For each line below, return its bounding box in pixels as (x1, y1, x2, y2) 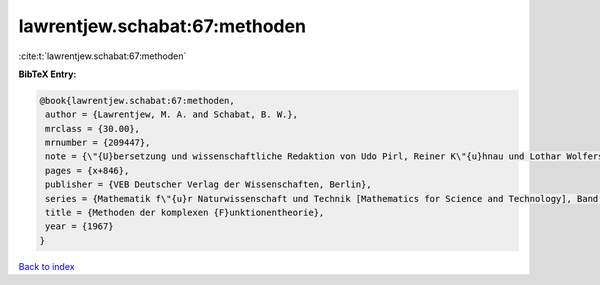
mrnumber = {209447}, (45, 137, 151, 149)
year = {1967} (45, 221, 114, 232)
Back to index (18, 260, 75, 272)
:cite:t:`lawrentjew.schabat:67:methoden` (18, 50, 187, 62)
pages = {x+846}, (45, 165, 130, 176)
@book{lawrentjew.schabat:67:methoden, (39, 95, 235, 106)
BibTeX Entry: (18, 68, 77, 80)
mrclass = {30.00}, (45, 123, 140, 134)
